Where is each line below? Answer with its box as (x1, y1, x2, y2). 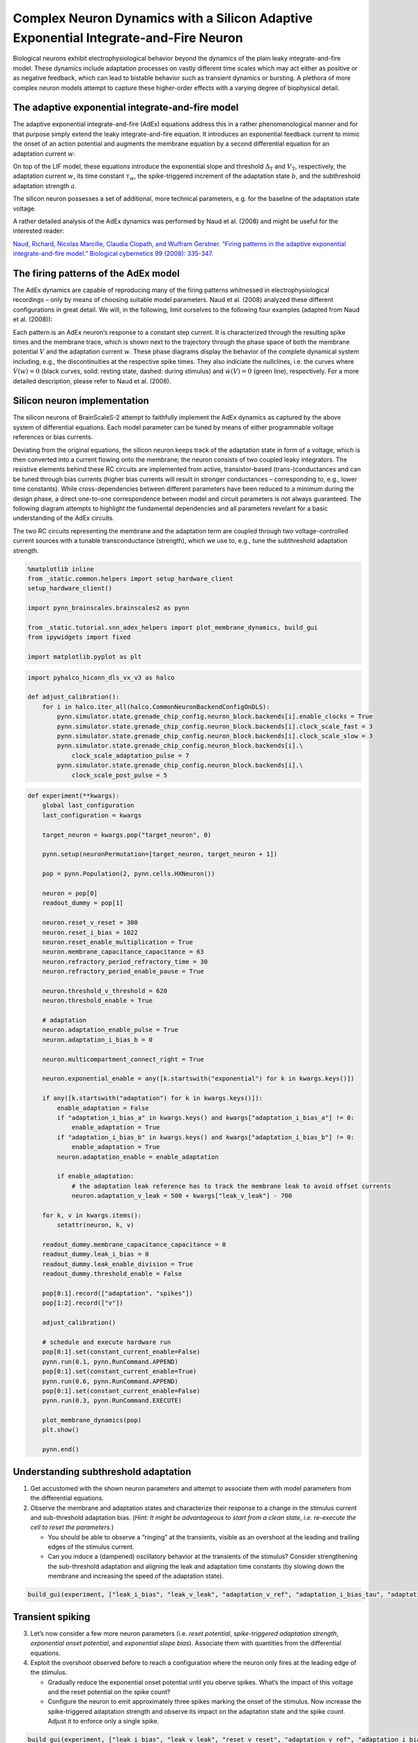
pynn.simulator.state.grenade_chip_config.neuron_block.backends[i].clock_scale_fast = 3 (56, 722, 373, 730)
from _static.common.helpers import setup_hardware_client (27, 574, 233, 582)
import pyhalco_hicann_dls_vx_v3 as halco (27, 673, 175, 681)
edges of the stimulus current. (47, 1543, 135, 1551)
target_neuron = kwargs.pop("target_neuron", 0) (42, 830, 212, 839)
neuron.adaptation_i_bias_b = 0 (42, 1035, 153, 1044)
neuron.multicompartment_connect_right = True (42, 1055, 205, 1063)
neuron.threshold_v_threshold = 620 (42, 987, 167, 995)
